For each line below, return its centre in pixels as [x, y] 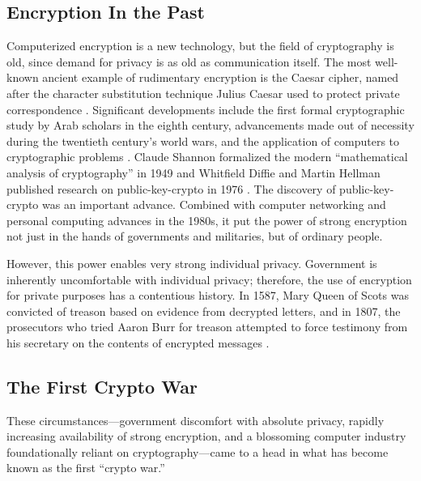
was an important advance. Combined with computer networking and [214, 204]
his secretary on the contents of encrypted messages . [138, 342]
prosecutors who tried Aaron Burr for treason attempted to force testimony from [207, 327]
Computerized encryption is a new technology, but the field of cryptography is [200, 46]
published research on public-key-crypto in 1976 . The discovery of [171, 188]
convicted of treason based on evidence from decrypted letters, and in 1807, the [204, 311]
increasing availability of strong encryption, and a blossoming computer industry [206, 436]
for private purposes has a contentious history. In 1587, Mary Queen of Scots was [208, 295]
